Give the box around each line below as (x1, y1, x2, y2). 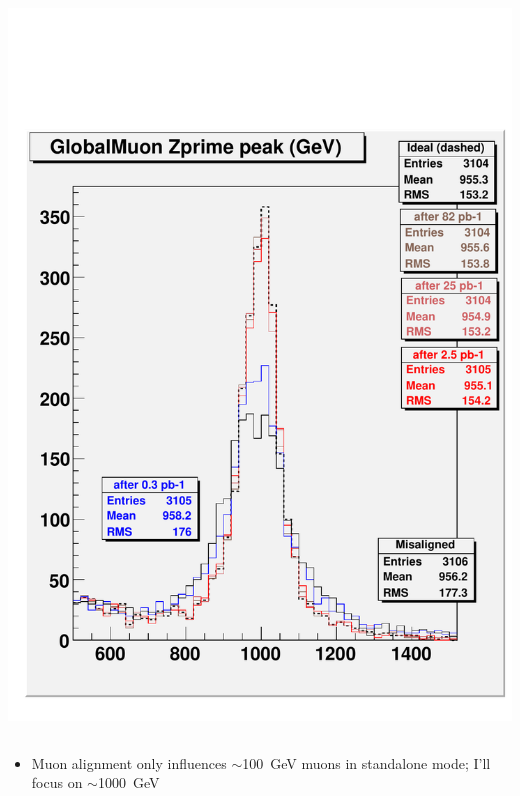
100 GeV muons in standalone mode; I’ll (242, 752, 491, 773)
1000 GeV (97, 772, 160, 793)
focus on (31, 772, 83, 793)
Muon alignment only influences (31, 752, 227, 773)
